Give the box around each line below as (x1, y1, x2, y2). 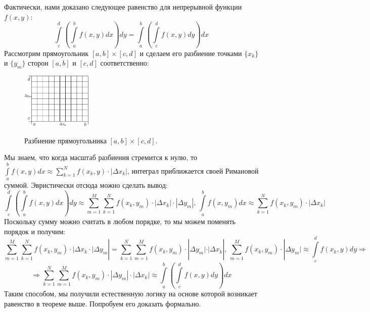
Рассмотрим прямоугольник (4, 47, 89, 58)
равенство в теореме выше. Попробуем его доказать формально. (4, 298, 201, 308)
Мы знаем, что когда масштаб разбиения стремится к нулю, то (4, 152, 198, 163)
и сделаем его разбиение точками (140, 47, 242, 58)
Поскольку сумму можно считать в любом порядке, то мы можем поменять (4, 216, 236, 227)
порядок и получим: (4, 226, 66, 236)
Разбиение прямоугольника (24, 135, 107, 145)
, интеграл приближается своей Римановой (127, 165, 259, 176)
